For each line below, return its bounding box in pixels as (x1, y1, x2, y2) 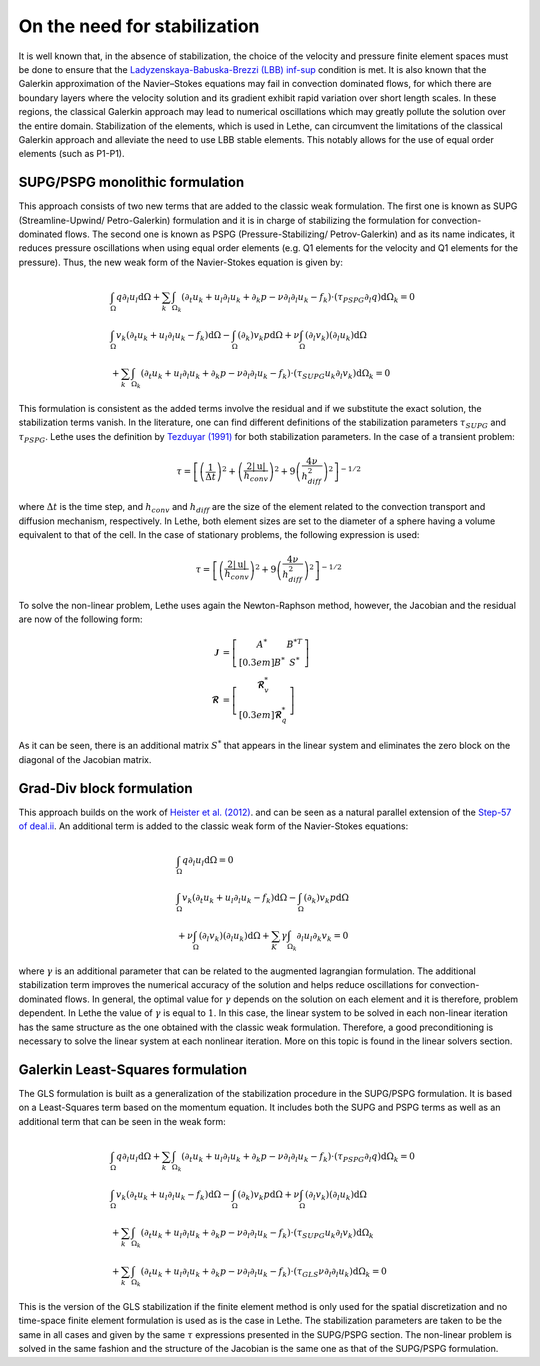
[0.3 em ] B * (238, 655, 285, 668)
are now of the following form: (18, 613, 143, 625)
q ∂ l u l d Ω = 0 (181, 855, 234, 869)
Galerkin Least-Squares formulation (18, 1061, 248, 1078)
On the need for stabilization (18, 15, 260, 37)
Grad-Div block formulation (18, 780, 193, 797)
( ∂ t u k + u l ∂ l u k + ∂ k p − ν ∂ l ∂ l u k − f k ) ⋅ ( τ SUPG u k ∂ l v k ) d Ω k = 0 (140, 368, 391, 381)
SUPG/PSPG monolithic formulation (18, 174, 245, 191)
